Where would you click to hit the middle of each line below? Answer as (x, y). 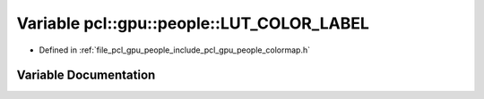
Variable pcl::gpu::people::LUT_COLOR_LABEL (193, 23)
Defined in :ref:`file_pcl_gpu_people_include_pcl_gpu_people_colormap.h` (175, 50)
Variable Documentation (86, 75)
